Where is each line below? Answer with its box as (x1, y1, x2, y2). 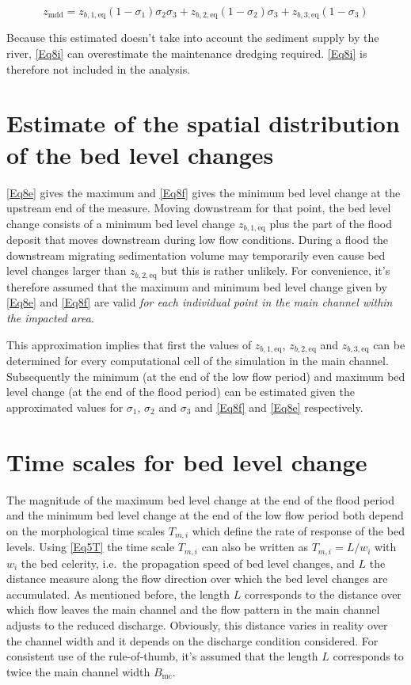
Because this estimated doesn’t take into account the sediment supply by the (6, 29, 379, 46)
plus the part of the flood (269, 215, 392, 231)
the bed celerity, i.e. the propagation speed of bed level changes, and (21, 554, 355, 571)
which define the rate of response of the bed (192, 522, 405, 538)
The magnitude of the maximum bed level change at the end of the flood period (6, 491, 395, 508)
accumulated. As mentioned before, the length (6, 585, 230, 602)
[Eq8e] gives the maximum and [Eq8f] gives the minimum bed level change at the (6, 184, 401, 200)
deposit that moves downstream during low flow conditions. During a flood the (6, 231, 389, 248)
